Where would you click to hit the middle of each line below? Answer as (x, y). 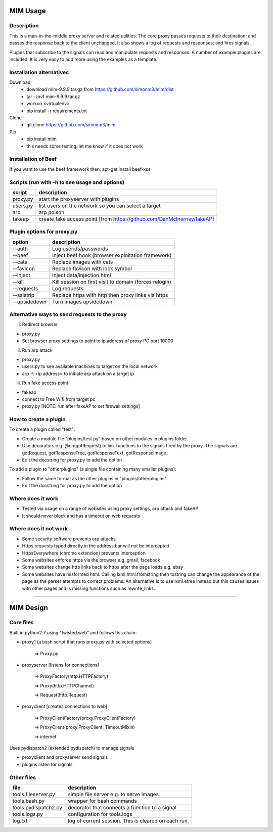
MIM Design (29, 608)
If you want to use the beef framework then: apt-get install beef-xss (80, 169)
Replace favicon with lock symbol (92, 268)
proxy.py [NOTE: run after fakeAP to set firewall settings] (81, 406)
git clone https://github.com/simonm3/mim (71, 125)
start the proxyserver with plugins (79, 199)
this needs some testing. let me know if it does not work (85, 146)
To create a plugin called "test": (42, 429)
